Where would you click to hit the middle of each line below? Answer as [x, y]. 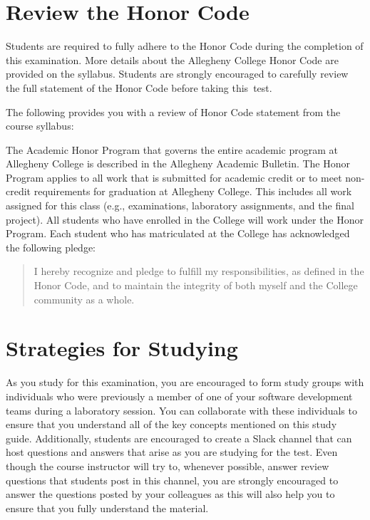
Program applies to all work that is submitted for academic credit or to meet [174, 177]
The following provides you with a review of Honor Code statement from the [173, 111]
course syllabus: [40, 126]
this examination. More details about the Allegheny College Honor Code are [172, 59]
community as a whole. [84, 299]
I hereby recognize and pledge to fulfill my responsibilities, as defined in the [199, 271]
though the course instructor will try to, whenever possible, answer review [168, 466]
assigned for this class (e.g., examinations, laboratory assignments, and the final [180, 206]
